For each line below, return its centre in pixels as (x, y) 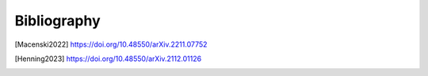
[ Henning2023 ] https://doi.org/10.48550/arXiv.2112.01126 (108, 59)
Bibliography (57, 21)
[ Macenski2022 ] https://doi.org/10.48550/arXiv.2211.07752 (111, 44)
